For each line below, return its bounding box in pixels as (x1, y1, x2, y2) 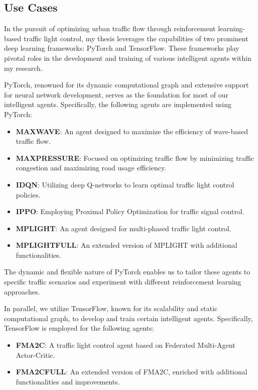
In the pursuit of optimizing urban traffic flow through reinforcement (4, 23, 216, 34)
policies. (16, 189, 41, 200)
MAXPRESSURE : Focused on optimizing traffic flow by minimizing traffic (16, 152, 254, 163)
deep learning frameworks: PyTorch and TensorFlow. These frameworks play (4, 43, 239, 53)
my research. (4, 62, 43, 73)
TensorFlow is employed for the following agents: (4, 323, 154, 333)
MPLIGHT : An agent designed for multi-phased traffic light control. (16, 223, 231, 233)
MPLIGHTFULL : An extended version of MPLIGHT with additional (16, 240, 237, 250)
